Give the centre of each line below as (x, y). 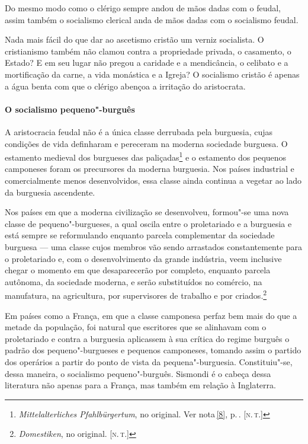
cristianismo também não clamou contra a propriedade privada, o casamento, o (148, 51)
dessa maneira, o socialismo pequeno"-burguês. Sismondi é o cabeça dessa (138, 373)
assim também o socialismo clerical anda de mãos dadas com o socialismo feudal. (152, 19)
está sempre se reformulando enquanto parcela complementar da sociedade (140, 235)
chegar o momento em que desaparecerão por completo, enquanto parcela (138, 270)
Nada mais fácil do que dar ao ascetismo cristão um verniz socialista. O (134, 39)
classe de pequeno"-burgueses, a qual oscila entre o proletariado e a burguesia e (148, 223)
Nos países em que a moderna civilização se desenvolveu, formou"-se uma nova (147, 212)
